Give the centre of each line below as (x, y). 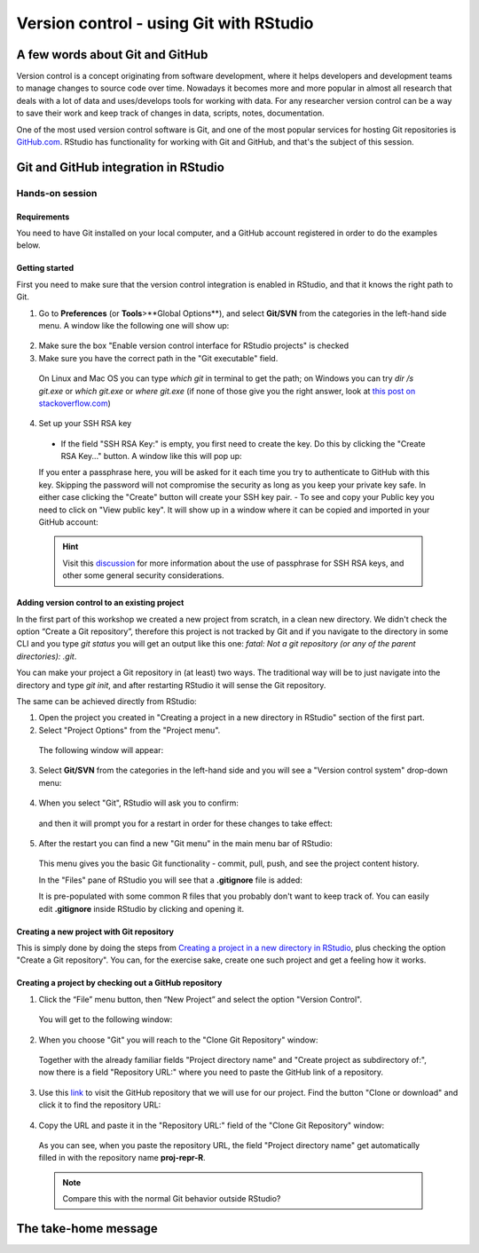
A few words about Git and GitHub (112, 55)
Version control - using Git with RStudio (165, 23)
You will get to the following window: (106, 1019)
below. (28, 245)
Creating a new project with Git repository (95, 932)
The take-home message (87, 1229)
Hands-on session (57, 193)
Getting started (45, 268)
